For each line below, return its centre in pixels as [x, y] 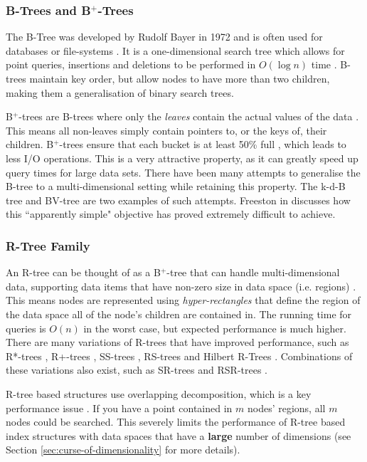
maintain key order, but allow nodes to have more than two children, [180, 78]
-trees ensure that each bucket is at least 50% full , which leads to [203, 144]
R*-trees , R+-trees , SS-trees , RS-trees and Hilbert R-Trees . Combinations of [179, 356]
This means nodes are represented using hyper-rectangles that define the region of [183, 300]
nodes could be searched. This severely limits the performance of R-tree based [176, 422]
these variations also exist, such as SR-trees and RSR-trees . [137, 370]
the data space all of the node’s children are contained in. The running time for [179, 314]
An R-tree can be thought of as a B [83, 272]
